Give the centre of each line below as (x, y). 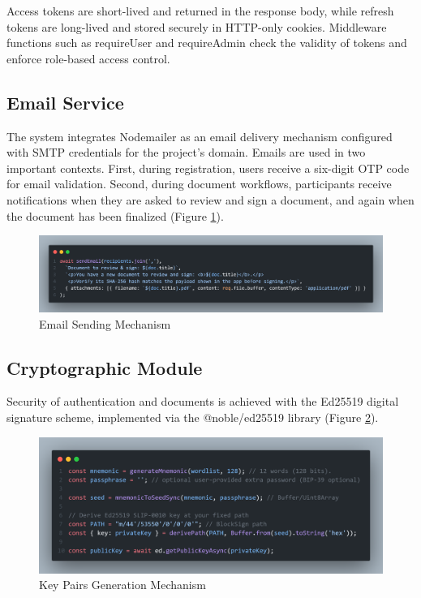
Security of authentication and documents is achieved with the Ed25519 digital (203, 401)
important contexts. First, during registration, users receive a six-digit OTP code (208, 168)
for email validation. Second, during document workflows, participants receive (199, 184)
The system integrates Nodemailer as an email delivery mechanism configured (200, 136)
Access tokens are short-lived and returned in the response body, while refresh (200, 11)
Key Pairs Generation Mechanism (122, 585)
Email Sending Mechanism (105, 323)
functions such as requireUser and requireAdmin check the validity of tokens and (207, 43)
